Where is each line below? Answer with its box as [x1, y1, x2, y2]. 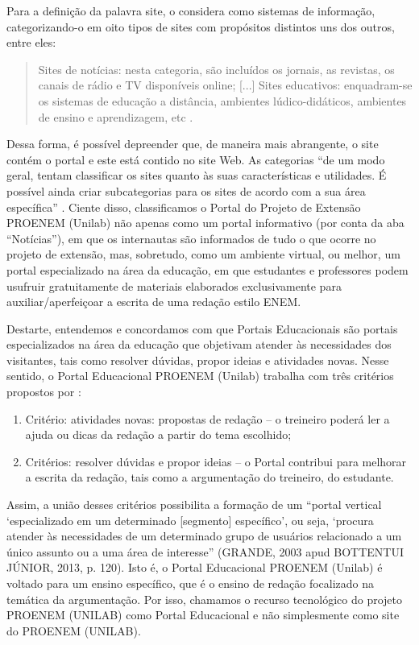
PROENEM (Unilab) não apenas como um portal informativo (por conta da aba [6, 214, 404, 231]
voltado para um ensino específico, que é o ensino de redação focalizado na [6, 575, 375, 591]
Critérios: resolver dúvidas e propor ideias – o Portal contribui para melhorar [25, 453, 407, 469]
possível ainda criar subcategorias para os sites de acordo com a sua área [6, 182, 366, 199]
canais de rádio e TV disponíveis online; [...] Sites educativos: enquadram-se [38, 76, 413, 93]
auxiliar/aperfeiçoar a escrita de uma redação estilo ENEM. [6, 293, 301, 310]
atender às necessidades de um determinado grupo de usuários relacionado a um [6, 527, 402, 544]
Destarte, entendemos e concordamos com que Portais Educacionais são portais [6, 320, 398, 337]
